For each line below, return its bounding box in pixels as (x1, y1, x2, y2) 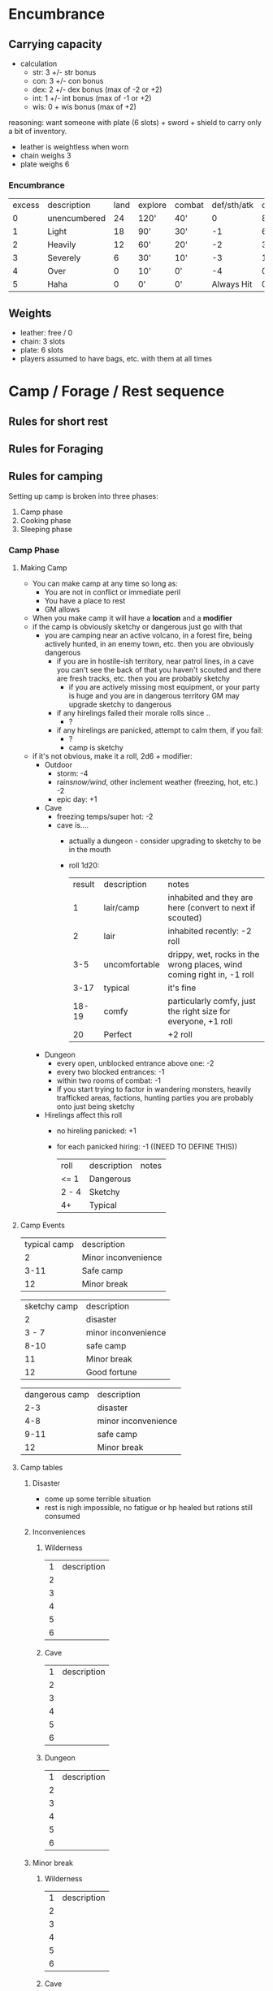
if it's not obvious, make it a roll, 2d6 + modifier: (32, 751, 193, 761)
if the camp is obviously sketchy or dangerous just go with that (32, 622, 243, 632)
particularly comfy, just (167, 996, 256, 1007)
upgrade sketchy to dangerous (68, 699, 172, 709)
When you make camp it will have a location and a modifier (32, 613, 233, 623)
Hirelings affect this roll (44, 1110, 123, 1120)
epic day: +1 (56, 794, 97, 804)
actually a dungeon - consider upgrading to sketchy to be (68, 836, 262, 846)
